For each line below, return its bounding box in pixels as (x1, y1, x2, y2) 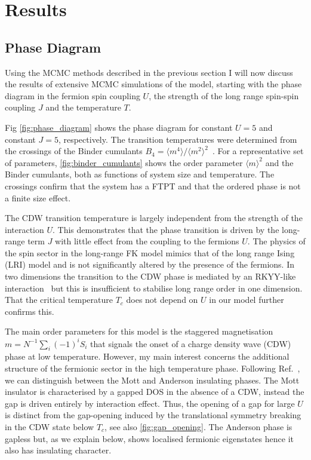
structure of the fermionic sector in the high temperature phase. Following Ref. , (5, 361, 300, 374)
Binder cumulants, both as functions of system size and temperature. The (5, 168, 275, 180)
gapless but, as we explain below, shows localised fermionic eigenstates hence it (5, 432, 294, 444)
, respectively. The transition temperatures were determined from (58, 133, 297, 145)
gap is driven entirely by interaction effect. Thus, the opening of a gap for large (5, 397, 295, 409)
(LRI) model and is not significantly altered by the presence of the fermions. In (5, 258, 294, 271)
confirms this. (5, 305, 54, 317)
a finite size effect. (5, 191, 71, 204)
